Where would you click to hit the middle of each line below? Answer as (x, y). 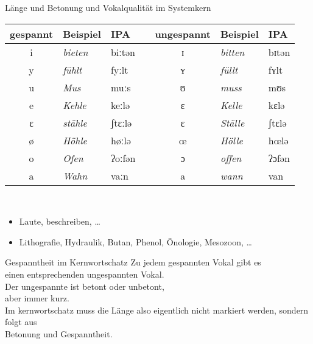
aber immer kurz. (37, 298)
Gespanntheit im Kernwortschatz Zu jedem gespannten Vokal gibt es (133, 262)
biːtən (123, 52)
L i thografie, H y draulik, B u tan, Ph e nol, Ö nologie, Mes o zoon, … (135, 241)
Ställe (232, 122)
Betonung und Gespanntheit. (59, 333)
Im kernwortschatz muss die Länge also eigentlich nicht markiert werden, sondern (157, 310)
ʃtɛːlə (121, 122)
